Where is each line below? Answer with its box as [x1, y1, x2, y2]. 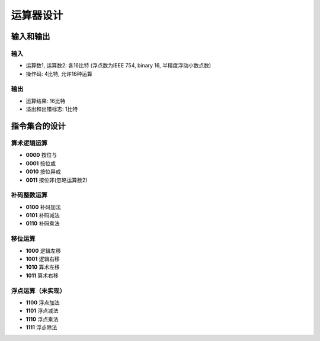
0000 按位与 [25, 152, 57, 159]
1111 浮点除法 [25, 324, 57, 331]
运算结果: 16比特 [25, 97, 66, 104]
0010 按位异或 [25, 168, 62, 175]
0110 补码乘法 [25, 220, 60, 227]
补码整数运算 [11, 191, 48, 200]
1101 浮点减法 [25, 307, 59, 314]
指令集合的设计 [11, 121, 66, 131]
